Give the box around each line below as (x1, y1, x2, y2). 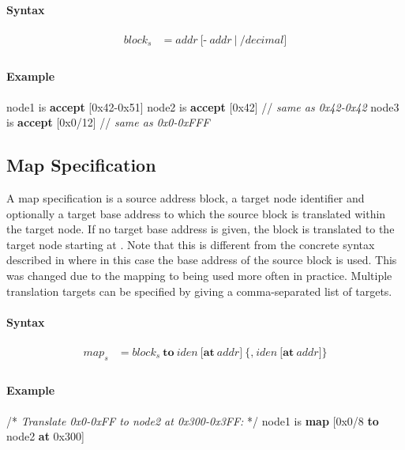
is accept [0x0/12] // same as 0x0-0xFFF (6, 114, 210, 130)
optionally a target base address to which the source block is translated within (6, 205, 386, 221)
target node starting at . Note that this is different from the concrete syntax (6, 236, 375, 252)
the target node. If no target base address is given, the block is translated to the (6, 221, 395, 237)
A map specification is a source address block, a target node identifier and (6, 190, 365, 206)
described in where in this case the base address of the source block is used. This (6, 251, 397, 268)
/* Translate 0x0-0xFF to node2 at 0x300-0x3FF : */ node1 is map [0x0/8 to (6, 412, 379, 429)
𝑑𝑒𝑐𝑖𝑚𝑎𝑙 (245, 34, 284, 46)
